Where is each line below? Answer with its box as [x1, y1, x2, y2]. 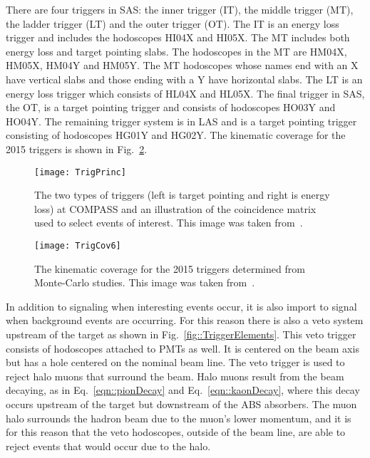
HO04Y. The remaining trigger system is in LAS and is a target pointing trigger [6, 113, 357, 128]
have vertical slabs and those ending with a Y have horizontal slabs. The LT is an [6, 71, 363, 86]
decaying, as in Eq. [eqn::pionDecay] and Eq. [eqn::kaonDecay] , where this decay [6, 382, 360, 397]
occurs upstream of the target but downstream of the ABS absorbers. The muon [6, 396, 357, 411]
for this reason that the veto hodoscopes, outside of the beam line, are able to [6, 425, 346, 439]
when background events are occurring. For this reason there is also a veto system [6, 313, 364, 328]
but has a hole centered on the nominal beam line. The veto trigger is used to [6, 355, 345, 370]
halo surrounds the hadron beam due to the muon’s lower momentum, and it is [6, 410, 351, 425]
